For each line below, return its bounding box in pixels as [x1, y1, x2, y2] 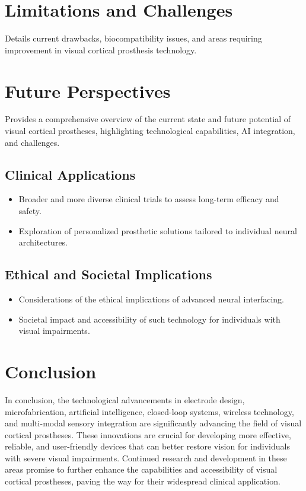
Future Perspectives [5, 78, 171, 103]
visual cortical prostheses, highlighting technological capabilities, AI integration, [5, 125, 295, 137]
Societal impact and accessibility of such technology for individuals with [18, 313, 280, 325]
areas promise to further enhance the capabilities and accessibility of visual [5, 463, 278, 476]
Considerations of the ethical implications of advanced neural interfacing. [18, 293, 285, 305]
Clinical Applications [5, 165, 136, 183]
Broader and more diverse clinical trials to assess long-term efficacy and [18, 193, 279, 205]
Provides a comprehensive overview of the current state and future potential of [5, 113, 291, 125]
